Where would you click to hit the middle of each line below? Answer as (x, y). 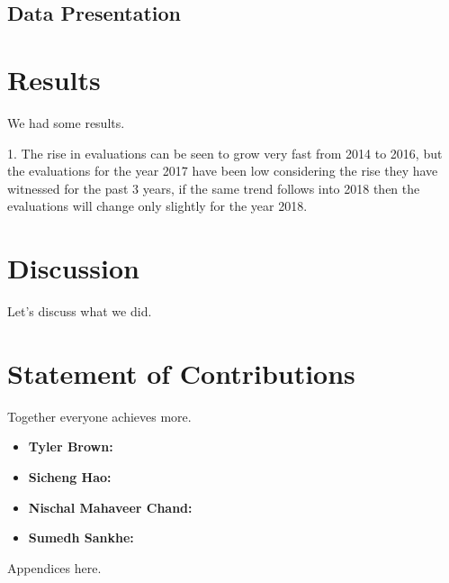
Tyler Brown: (71, 446)
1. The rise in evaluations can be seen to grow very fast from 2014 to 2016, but (225, 153)
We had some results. (66, 122)
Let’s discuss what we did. (80, 311)
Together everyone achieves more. (99, 416)
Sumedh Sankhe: (81, 537)
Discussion (73, 268)
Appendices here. (54, 567)
